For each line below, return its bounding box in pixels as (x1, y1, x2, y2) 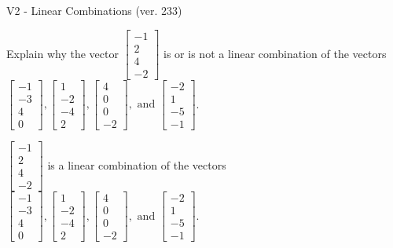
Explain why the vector (6, 45, 119, 61)
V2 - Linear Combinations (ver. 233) (6, 2, 182, 18)
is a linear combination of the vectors (47, 156, 226, 173)
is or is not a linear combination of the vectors (163, 45, 387, 61)
